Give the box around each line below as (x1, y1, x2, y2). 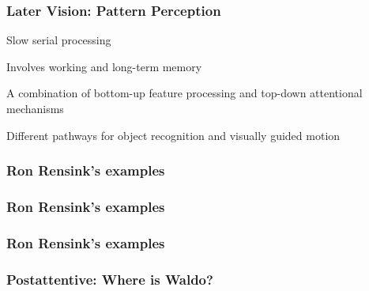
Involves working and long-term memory (6, 58, 202, 74)
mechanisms (6, 100, 64, 116)
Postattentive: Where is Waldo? (6, 269, 213, 289)
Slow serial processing (6, 32, 111, 48)
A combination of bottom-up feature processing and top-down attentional (6, 85, 363, 101)
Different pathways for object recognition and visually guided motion (6, 127, 341, 143)
